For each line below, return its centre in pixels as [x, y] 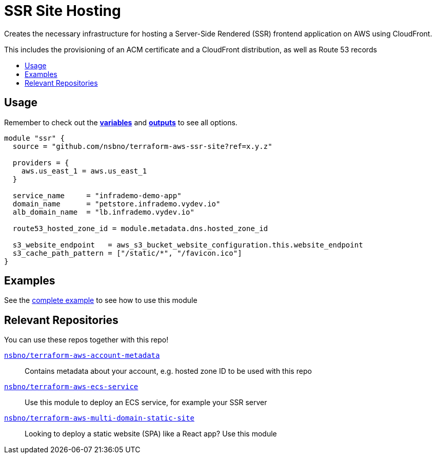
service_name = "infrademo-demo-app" [97, 195]
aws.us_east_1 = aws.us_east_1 [84, 171]
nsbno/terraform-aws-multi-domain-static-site [99, 418]
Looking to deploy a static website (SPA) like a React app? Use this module [151, 434]
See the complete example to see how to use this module [101, 300]
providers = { [41, 163]
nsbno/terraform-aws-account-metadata [82, 356]
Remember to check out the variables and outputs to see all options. [121, 122]
